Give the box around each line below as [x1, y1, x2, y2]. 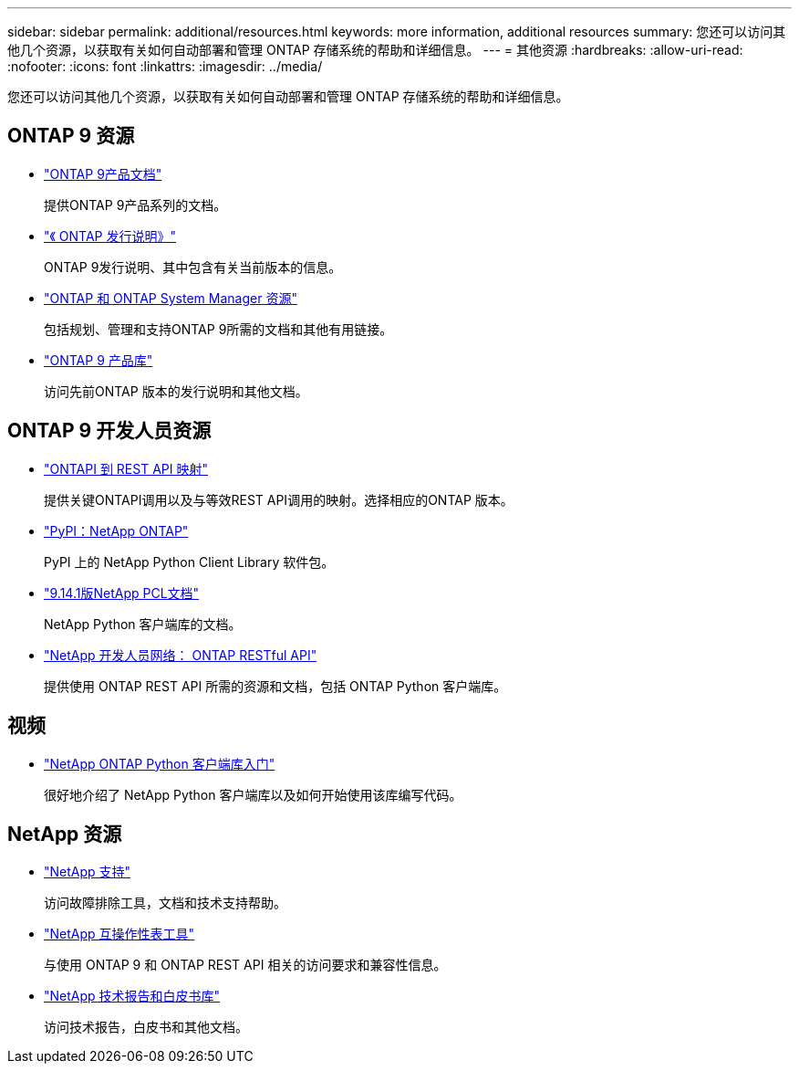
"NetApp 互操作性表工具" [44, 926, 195, 942]
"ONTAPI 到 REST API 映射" [44, 460, 208, 477]
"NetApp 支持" [44, 864, 131, 880]
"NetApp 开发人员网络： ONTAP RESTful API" [44, 646, 317, 663]
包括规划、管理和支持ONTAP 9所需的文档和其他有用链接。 [44, 320, 393, 337]
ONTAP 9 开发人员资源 [7, 419, 212, 443]
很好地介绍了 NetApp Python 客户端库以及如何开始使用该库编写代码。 [44, 786, 462, 803]
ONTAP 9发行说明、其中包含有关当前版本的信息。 [44, 258, 342, 275]
